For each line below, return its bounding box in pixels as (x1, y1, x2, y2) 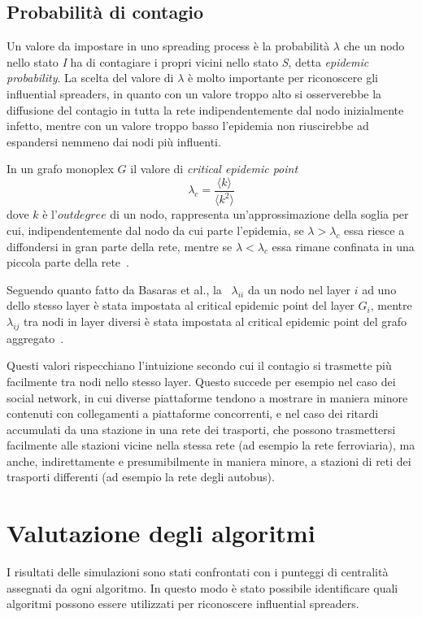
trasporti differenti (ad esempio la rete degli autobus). (7, 468, 275, 485)
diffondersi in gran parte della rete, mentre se (7, 237, 233, 254)
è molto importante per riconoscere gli (187, 69, 378, 86)
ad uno (362, 280, 397, 298)
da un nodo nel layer (247, 280, 350, 298)
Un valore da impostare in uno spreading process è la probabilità (7, 37, 330, 54)
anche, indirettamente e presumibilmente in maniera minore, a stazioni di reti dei (7, 452, 411, 469)
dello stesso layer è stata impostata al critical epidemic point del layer (7, 297, 355, 314)
